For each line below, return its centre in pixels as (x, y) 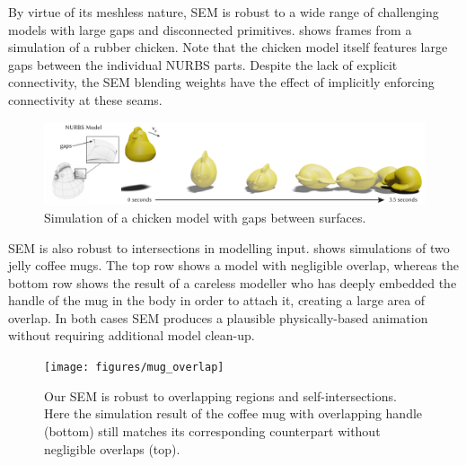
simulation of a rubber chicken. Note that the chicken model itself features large (228, 47)
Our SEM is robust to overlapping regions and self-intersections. (220, 395)
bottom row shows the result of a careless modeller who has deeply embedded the (233, 282)
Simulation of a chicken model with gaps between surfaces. (205, 217)
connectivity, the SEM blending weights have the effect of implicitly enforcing (221, 82)
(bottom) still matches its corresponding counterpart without (212, 430)
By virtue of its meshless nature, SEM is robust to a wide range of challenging (224, 12)
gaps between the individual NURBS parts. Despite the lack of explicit (203, 64)
